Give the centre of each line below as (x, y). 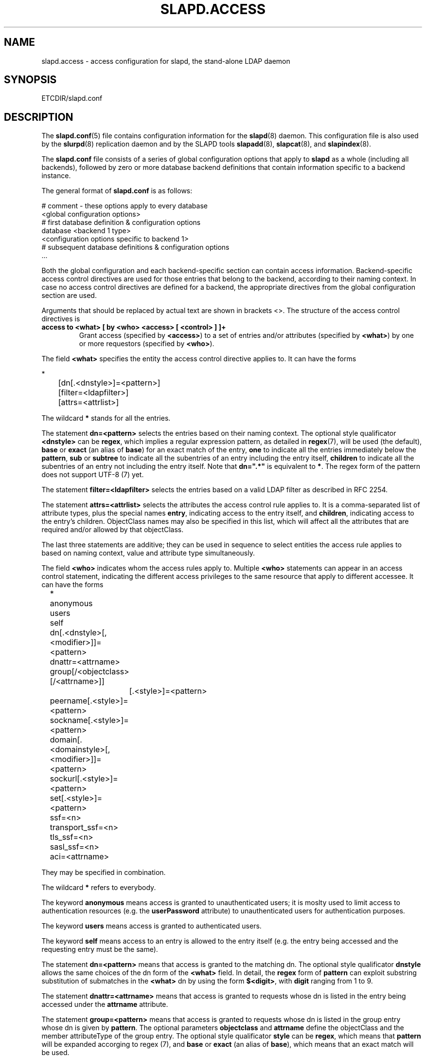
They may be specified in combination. (104, 873)
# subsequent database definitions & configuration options (135, 247)
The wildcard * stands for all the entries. (106, 418)
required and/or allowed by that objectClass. (113, 530)
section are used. (69, 296)
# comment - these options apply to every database (124, 206)
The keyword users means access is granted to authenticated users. (151, 926)
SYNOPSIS (30, 80)
